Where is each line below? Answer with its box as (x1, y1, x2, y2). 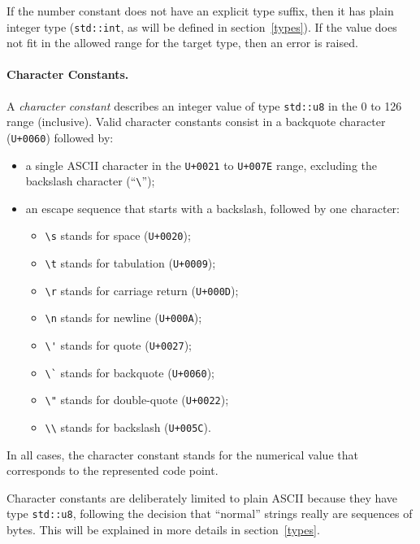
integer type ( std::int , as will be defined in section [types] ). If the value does (6, 18, 397, 35)
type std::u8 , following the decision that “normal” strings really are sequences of (6, 505, 413, 522)
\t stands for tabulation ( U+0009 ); (45, 255, 216, 272)
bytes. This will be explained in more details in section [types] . (6, 521, 320, 538)
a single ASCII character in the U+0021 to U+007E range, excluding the (25, 156, 378, 173)
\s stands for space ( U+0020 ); (45, 227, 191, 244)
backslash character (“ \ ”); (25, 172, 155, 189)
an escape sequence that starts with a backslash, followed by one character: (25, 199, 400, 216)
